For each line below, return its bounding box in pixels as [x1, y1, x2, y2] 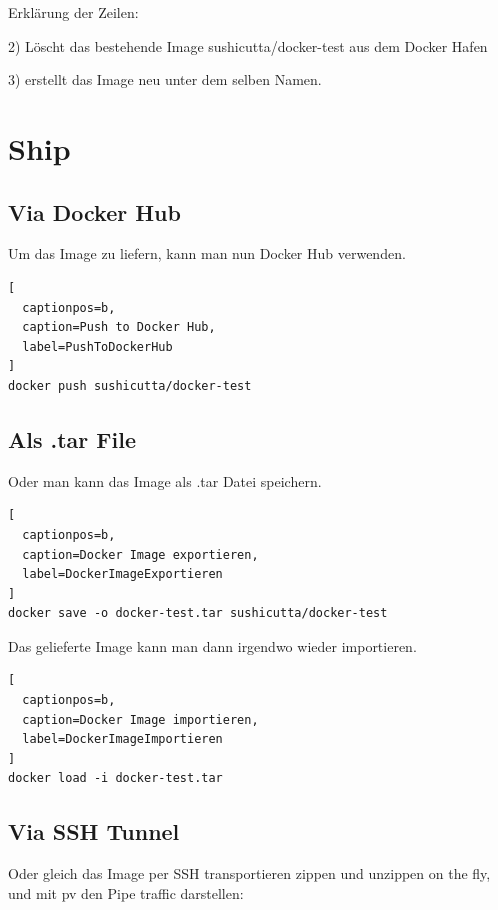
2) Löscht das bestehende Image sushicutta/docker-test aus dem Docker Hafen [8, 35, 488, 56]
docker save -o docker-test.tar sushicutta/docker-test [8, 606, 388, 621]
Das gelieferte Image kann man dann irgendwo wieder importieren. [8, 635, 417, 656]
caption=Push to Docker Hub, [22, 320, 216, 335]
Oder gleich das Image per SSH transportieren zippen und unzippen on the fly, [8, 863, 491, 884]
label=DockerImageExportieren [22, 567, 223, 582]
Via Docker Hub [8, 196, 181, 227]
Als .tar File [8, 423, 137, 454]
